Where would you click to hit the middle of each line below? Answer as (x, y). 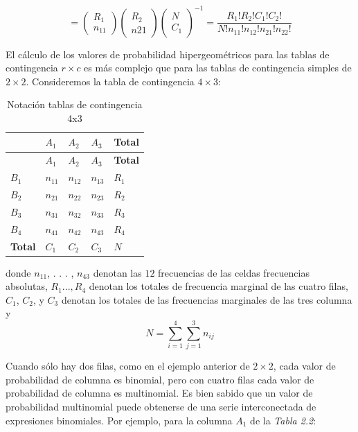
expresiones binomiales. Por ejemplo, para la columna (119, 420)
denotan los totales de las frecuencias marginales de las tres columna (207, 299)
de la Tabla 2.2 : (283, 420)
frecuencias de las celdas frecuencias (234, 272)
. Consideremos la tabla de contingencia (110, 81)
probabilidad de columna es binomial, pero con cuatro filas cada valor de (160, 379)
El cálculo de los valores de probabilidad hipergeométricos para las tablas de (168, 54)
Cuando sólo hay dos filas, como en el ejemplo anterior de (128, 366)
